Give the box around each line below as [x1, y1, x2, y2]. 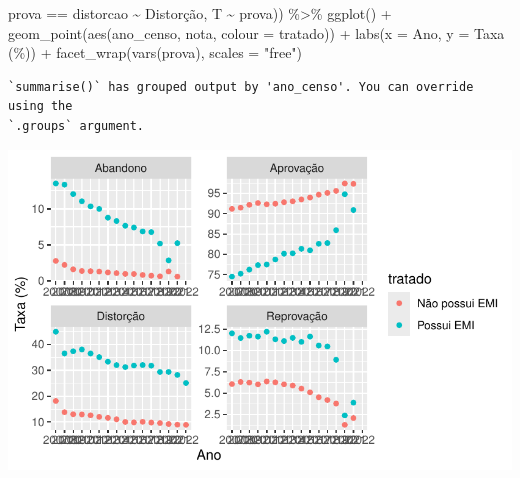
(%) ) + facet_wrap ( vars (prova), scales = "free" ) [8, 42, 303, 63]
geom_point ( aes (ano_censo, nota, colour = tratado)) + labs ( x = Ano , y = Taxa [8, 22, 505, 43]
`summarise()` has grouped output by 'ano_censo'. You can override [8, 79, 474, 94]
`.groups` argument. [8, 118, 145, 133]
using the [8, 99, 73, 114]
